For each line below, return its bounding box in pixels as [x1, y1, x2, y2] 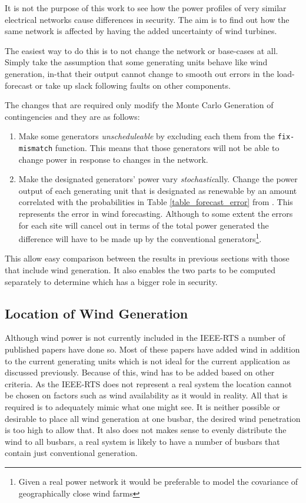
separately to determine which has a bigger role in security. [5, 275, 218, 287]
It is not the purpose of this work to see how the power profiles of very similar [5, 2, 287, 14]
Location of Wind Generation [5, 304, 188, 322]
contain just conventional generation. [5, 447, 138, 459]
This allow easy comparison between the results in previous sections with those [5, 252, 290, 264]
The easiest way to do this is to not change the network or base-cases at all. [5, 44, 278, 56]
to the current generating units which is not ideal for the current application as [5, 354, 291, 367]
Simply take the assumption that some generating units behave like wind [5, 56, 268, 68]
